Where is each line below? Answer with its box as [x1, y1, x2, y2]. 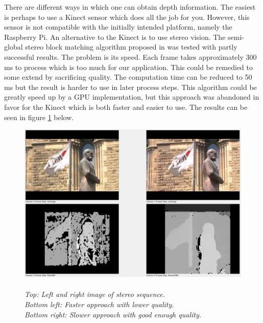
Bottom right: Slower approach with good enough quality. [25, 309, 202, 319]
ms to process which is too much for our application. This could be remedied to [4, 61, 253, 72]
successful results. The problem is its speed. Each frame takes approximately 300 [4, 51, 257, 62]
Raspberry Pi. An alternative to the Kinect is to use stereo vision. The [4, 31, 226, 42]
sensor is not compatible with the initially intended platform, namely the [4, 21, 232, 32]
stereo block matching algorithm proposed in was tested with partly [25, 41, 237, 52]
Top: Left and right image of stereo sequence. [25, 289, 165, 299]
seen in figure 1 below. [4, 111, 74, 122]
